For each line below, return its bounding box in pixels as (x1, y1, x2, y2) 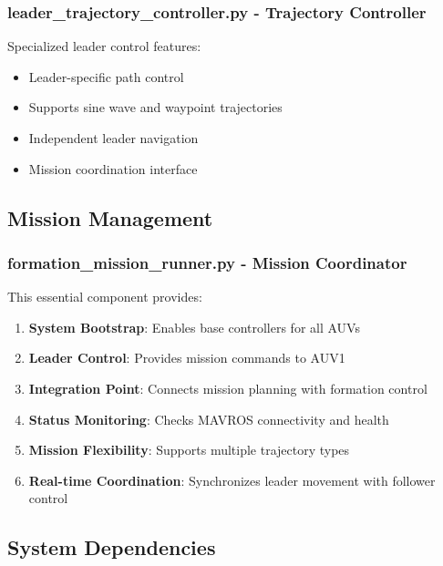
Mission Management (7, 203, 213, 232)
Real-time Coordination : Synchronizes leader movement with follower (28, 470, 436, 489)
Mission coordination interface (28, 159, 198, 178)
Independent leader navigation (28, 129, 199, 147)
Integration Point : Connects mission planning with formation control (28, 378, 428, 397)
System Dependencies (7, 533, 216, 561)
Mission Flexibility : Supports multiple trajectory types (28, 440, 350, 459)
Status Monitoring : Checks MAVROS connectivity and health (28, 409, 389, 428)
